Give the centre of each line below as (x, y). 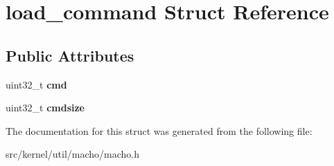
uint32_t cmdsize (45, 108)
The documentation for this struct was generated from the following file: (159, 130)
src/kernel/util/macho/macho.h (73, 154)
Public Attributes (70, 55)
